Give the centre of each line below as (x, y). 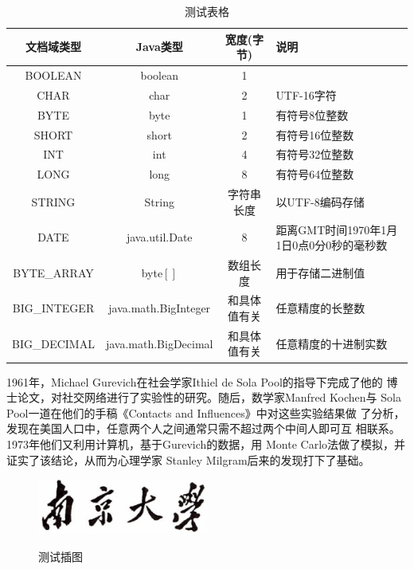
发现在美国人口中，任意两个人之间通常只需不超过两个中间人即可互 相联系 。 (203, 428)
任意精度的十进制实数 (332, 343)
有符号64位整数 (315, 174)
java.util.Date (159, 237)
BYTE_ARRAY (53, 272)
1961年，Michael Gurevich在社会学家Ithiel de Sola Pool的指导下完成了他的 (195, 381)
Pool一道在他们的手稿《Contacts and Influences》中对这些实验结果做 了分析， (206, 412)
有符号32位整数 (315, 154)
